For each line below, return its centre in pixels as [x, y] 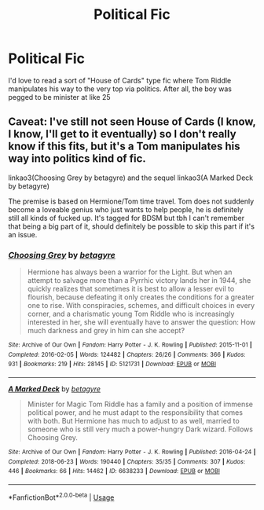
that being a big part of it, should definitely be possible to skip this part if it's [132, 226]
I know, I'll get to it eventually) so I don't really [123, 134]
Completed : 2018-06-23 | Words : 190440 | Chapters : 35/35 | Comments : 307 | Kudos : [127, 461]
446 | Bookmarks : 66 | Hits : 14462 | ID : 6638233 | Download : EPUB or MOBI [114, 471]
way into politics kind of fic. [77, 159]
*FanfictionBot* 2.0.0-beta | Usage [61, 497]
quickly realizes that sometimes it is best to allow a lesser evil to [131, 289]
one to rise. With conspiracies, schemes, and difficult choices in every [141, 306]
